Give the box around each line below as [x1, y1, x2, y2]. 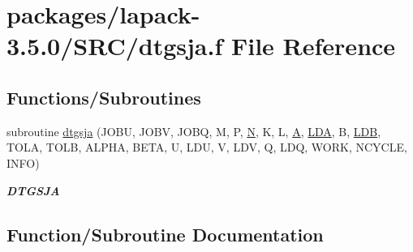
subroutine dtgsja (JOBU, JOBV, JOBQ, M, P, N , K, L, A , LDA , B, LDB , [6, 122, 381, 139]
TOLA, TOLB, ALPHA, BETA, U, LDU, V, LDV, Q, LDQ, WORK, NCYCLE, [6, 139, 407, 156]
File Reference [230, 29, 396, 62]
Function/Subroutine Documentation [6, 221, 324, 246]
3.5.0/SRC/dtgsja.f [6, 29, 223, 62]
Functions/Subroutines [6, 84, 201, 109]
